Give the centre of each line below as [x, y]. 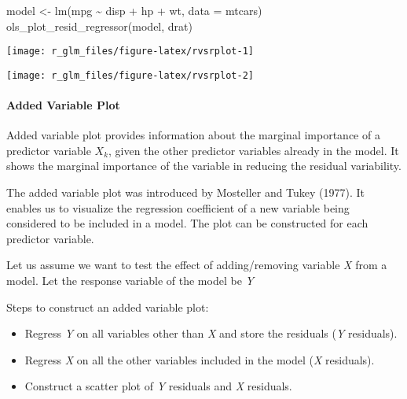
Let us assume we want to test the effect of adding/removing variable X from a [197, 265]
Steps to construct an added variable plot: [108, 307]
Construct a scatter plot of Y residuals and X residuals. [158, 386]
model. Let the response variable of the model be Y [130, 281]
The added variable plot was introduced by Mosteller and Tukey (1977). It [186, 192]
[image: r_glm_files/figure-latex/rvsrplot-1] [130, 52]
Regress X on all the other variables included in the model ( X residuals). [200, 359]
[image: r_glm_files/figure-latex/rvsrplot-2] [130, 75]
